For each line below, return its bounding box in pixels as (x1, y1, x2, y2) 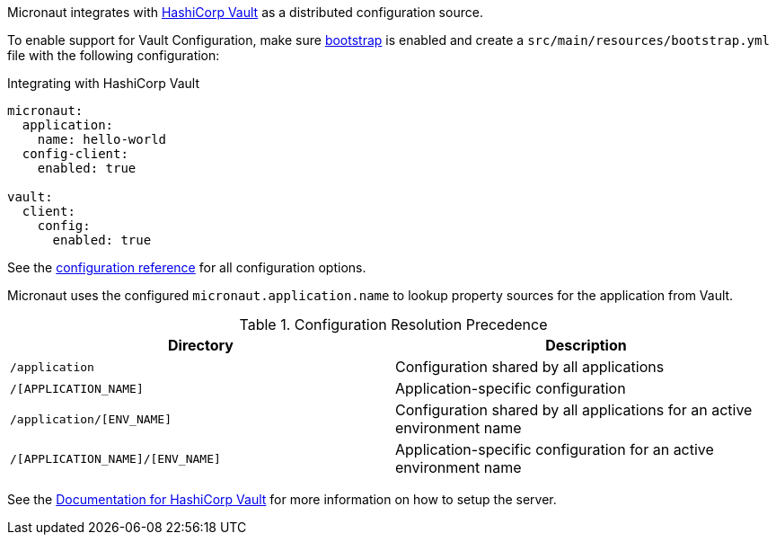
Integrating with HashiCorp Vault (7, 76, 199, 91)
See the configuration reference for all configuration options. (7, 260, 366, 275)
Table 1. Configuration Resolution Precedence (239, 315, 548, 333)
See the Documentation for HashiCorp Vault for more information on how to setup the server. (7, 492, 557, 507)
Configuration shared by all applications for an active (395, 401, 753, 419)
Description (545, 336, 627, 354)
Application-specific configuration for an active (395, 440, 714, 458)
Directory (168, 336, 234, 354)
